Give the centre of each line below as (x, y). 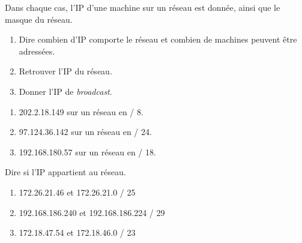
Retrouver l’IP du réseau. (65, 71)
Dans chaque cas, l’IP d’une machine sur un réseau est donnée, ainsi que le (143, 7)
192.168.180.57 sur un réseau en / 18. (87, 151)
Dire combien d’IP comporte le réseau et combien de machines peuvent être (158, 39)
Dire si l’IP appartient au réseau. (65, 172)
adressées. (37, 51)
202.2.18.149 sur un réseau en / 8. (81, 111)
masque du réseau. (39, 19)
